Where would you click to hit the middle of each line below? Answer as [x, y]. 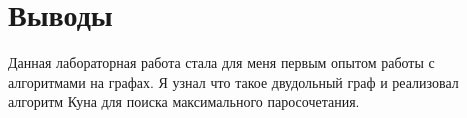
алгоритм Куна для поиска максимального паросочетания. [184, 101]
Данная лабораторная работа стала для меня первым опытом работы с [221, 62]
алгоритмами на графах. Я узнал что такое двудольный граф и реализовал [233, 81]
